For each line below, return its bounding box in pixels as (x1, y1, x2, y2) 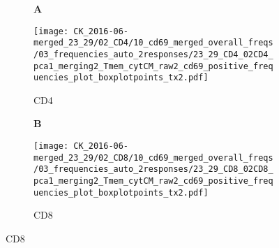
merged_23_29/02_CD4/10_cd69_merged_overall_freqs (33, 38, 273, 48)
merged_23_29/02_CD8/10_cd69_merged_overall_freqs (33, 152, 273, 163)
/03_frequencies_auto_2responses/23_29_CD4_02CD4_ (33, 49, 273, 59)
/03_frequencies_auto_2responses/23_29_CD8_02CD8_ (33, 164, 273, 175)
